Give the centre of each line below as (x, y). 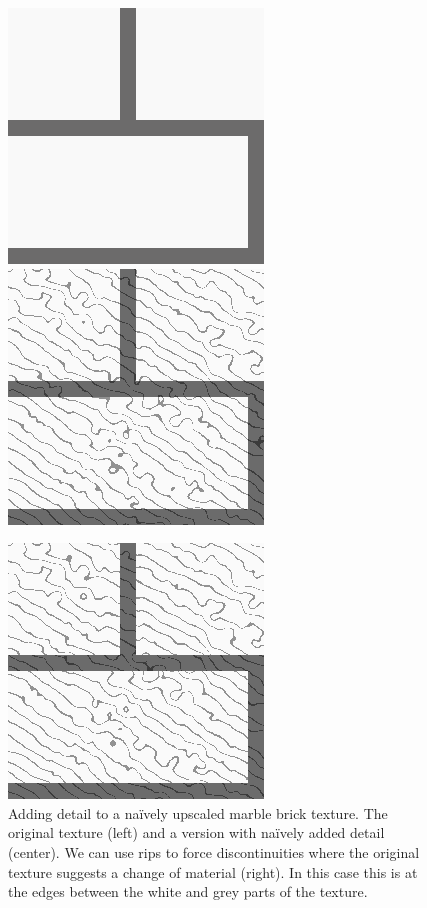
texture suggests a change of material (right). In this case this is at (213, 871)
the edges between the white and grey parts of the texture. (188, 891)
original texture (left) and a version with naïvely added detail (196, 832)
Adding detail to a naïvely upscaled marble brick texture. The (198, 812)
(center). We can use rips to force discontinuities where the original (214, 851)
